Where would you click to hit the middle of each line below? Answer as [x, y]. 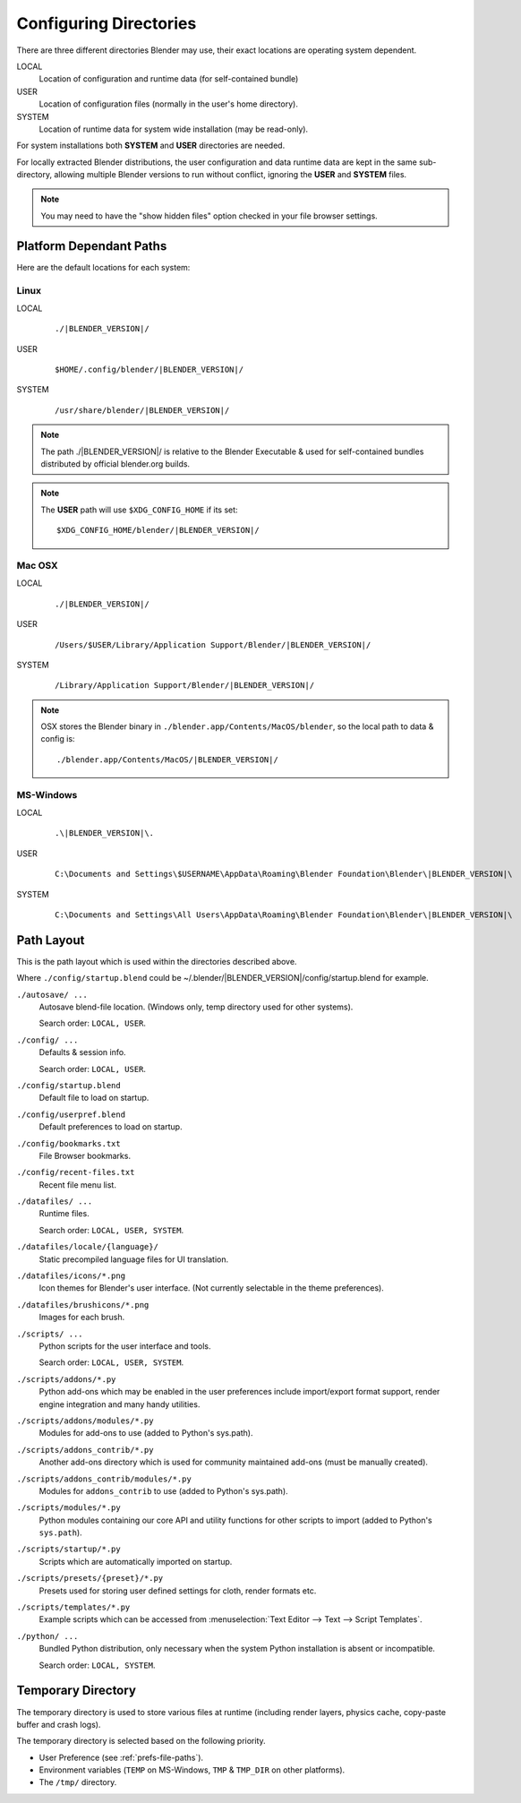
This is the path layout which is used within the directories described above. [157, 961]
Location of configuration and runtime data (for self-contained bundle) [169, 79]
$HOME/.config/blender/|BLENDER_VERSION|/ [149, 370]
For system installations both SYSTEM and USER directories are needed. [151, 146]
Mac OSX [37, 565]
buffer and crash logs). [59, 1724]
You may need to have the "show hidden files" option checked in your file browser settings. [209, 216]
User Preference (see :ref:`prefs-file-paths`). [121, 1757]
